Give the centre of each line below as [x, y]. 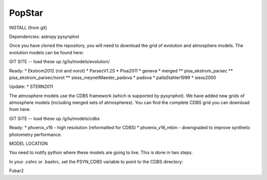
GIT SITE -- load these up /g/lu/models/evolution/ [60, 62]
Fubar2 [17, 171]
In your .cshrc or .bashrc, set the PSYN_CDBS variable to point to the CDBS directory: [96, 162]
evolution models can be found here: [46, 52]
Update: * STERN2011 [31, 87]
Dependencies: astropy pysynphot [44, 36]
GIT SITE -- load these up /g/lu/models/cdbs [54, 118]
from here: [20, 109]
